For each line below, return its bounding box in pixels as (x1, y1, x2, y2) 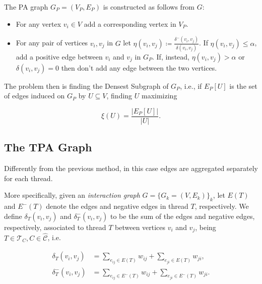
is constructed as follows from (103, 2, 195, 12)
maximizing (141, 90, 177, 101)
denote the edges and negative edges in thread (46, 201, 188, 211)
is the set (229, 80, 257, 91)
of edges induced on (4, 90, 65, 101)
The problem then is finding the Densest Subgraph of (4, 80, 169, 91)
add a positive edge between (16, 51, 103, 62)
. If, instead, (152, 51, 189, 62)
